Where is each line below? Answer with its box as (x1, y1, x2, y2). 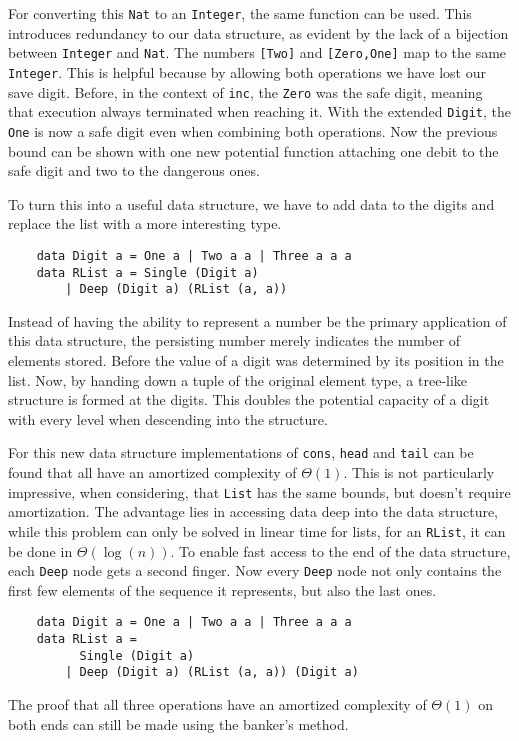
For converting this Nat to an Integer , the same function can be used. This (8, 3, 472, 23)
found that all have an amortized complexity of (8, 462, 297, 483)
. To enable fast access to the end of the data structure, (170, 540, 511, 561)
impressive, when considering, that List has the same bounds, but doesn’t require (8, 481, 511, 502)
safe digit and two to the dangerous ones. (8, 160, 260, 181)
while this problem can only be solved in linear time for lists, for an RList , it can (8, 520, 506, 541)
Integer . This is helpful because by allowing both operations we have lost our (8, 61, 486, 82)
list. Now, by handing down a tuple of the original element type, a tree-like (8, 369, 468, 390)
